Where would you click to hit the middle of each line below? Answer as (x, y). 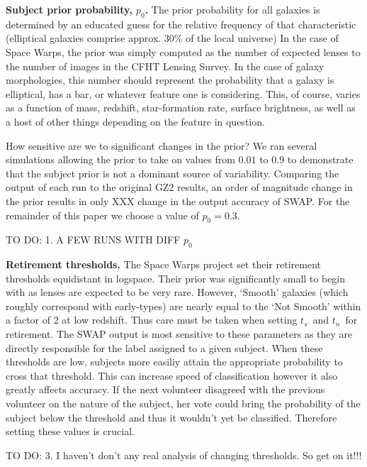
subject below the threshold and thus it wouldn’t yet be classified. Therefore (171, 417)
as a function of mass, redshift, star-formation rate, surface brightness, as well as (181, 108)
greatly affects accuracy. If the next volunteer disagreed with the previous (165, 389)
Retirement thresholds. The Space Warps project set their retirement (163, 264)
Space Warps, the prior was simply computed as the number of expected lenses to (183, 51)
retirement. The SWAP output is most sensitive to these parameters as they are (179, 334)
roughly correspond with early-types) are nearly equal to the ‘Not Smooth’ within (183, 306)
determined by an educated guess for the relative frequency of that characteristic (181, 24)
